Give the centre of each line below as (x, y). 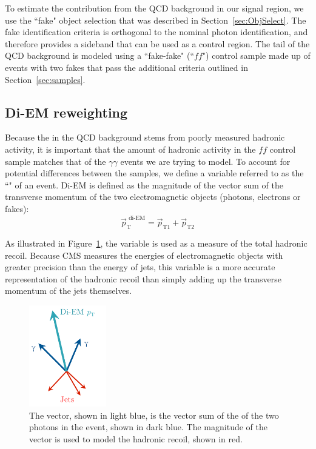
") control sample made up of (256, 55)
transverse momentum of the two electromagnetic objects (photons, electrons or (153, 197)
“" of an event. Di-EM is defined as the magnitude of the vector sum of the (144, 185)
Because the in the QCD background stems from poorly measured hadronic (145, 137)
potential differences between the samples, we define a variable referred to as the (154, 173)
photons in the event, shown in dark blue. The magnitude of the (148, 427)
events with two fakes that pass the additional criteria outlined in (126, 67)
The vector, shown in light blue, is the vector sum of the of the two (154, 415)
